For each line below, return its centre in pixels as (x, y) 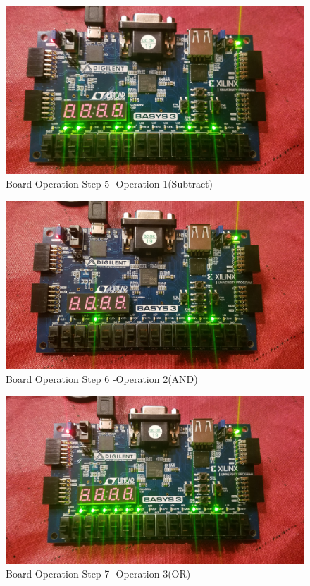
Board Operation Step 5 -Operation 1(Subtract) (110, 184)
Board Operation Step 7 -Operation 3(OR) (98, 574)
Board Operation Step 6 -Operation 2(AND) (102, 378)
